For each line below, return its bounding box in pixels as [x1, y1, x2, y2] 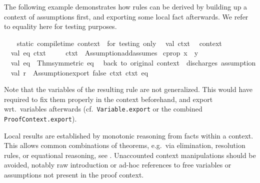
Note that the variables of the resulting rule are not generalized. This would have [4, 84, 253, 94]
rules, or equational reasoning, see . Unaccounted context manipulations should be [4, 149, 256, 160]
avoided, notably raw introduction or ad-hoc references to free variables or [4, 159, 231, 170]
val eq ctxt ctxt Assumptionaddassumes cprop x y [10, 47, 198, 58]
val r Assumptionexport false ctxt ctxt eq [10, 67, 148, 77]
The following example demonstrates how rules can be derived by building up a [4, 1, 247, 11]
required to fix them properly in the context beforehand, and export [4, 93, 213, 104]
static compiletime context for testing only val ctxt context [16, 37, 222, 48]
